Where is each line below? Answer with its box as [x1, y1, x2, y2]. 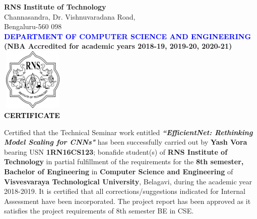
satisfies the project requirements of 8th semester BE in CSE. [4, 205, 194, 216]
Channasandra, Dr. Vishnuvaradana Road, [4, 11, 136, 22]
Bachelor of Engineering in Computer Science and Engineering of [4, 166, 233, 176]
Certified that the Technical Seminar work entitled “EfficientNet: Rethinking [4, 127, 253, 137]
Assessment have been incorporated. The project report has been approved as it [4, 195, 251, 206]
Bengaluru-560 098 [4, 21, 62, 32]
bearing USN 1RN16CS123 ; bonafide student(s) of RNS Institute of [4, 146, 228, 157]
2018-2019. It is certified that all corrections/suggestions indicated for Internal [4, 186, 245, 196]
